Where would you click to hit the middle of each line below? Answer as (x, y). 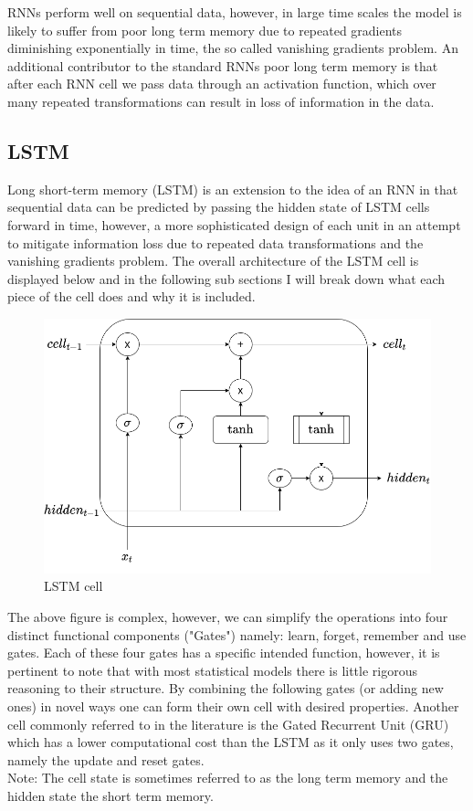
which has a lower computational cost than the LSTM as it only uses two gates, (231, 742)
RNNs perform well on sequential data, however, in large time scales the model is (235, 12)
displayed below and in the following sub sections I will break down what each (226, 278)
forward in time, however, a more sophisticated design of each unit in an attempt (234, 224)
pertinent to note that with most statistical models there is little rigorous (212, 670)
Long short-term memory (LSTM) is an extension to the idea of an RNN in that (233, 189)
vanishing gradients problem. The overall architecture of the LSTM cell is (213, 261)
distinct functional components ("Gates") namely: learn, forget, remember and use (237, 634)
